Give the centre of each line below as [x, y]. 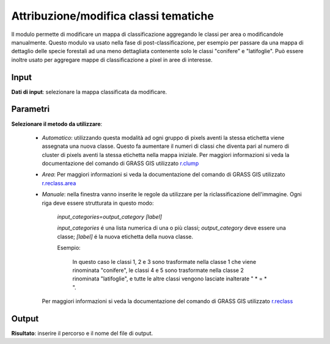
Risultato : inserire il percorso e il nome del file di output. [82, 334]
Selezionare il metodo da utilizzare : [57, 124]
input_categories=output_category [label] [109, 217]
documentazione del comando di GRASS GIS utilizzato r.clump [120, 163]
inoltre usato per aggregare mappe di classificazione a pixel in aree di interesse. [112, 60]
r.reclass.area [59, 183]
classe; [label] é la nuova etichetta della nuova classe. [125, 236]
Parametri [31, 109]
